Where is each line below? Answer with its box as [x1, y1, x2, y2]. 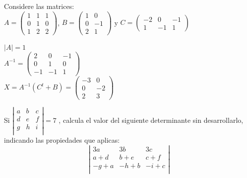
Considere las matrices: [4, 1, 74, 11]
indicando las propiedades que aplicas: [4, 134, 120, 145]
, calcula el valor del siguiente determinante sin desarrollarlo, [59, 114, 244, 125]
